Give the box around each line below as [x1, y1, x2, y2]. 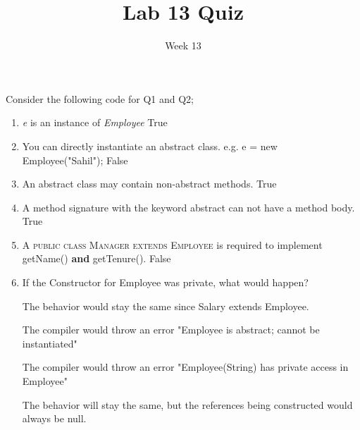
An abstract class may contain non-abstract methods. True [22, 176, 277, 191]
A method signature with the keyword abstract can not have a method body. [22, 199, 355, 214]
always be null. [22, 411, 87, 426]
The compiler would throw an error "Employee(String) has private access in [22, 360, 349, 374]
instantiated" [22, 336, 77, 350]
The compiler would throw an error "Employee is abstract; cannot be [22, 322, 320, 337]
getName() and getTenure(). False [22, 251, 171, 266]
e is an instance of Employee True [22, 115, 168, 130]
